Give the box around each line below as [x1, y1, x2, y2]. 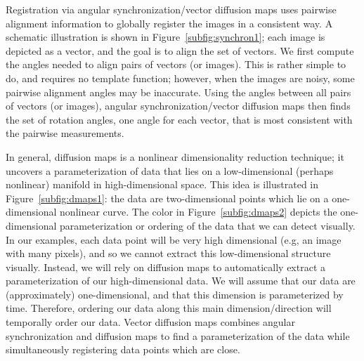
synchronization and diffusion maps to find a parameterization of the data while [6, 328, 350, 343]
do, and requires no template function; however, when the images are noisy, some [6, 70, 355, 85]
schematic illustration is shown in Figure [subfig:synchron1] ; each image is [6, 29, 325, 44]
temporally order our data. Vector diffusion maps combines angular [6, 315, 295, 329]
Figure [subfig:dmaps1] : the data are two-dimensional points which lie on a [6, 190, 329, 205]
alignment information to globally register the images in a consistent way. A [6, 15, 333, 30]
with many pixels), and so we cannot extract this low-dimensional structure [6, 246, 331, 261]
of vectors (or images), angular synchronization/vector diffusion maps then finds [6, 98, 351, 113]
